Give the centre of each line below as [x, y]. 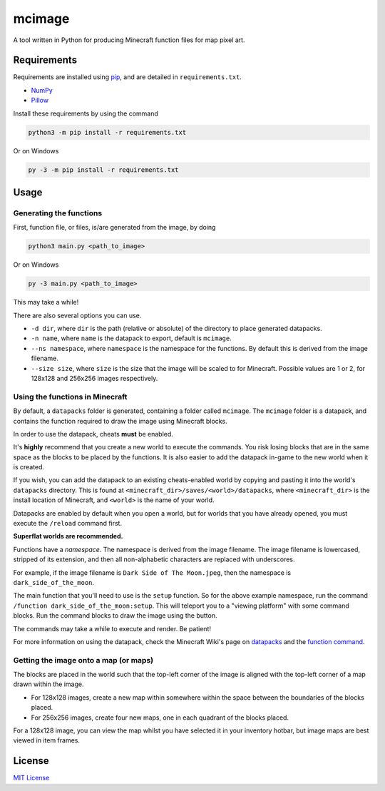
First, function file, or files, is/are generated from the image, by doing [114, 228]
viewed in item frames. [47, 740]
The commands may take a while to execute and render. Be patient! [112, 628]
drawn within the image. [48, 684]
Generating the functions [58, 213]
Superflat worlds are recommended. [68, 536]
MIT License [31, 778]
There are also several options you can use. [77, 315]
